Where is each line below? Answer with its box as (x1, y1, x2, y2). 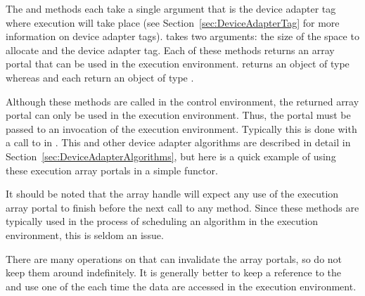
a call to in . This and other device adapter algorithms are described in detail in (6, 135, 351, 150)
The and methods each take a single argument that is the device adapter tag (6, 1, 336, 15)
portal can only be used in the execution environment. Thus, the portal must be (6, 108, 351, 122)
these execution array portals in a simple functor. (6, 162, 218, 177)
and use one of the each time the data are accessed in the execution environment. (6, 278, 357, 293)
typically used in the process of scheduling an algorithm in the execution (6, 214, 319, 229)
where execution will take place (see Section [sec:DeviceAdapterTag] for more (6, 15, 340, 30)
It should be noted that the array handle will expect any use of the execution (6, 186, 339, 201)
